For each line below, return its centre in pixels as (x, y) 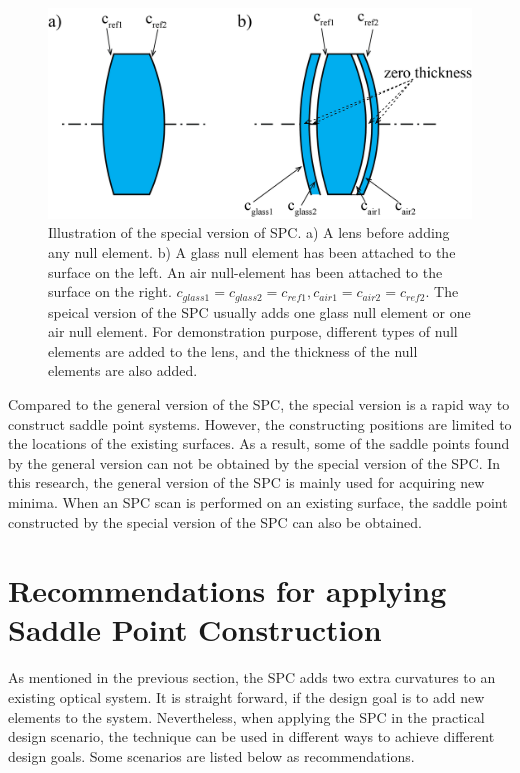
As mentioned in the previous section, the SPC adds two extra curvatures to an (252, 677)
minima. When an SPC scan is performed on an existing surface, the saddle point (258, 501)
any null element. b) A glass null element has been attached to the (252, 251)
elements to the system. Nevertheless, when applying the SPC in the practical (246, 716)
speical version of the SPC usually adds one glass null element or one (259, 311)
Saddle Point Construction (195, 629)
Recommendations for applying (227, 590)
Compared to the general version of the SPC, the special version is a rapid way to (259, 403)
